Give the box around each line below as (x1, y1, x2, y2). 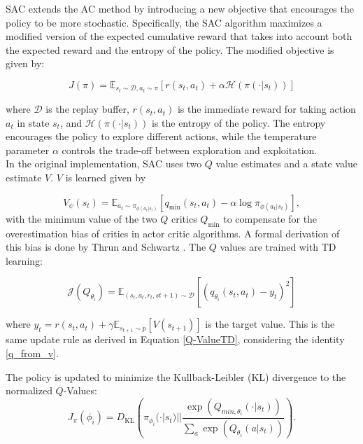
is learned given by (65, 170, 146, 185)
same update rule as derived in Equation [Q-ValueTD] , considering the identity (6, 332, 345, 347)
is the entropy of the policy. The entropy (151, 115, 326, 130)
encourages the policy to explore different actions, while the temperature (6, 129, 317, 144)
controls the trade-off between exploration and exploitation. (62, 142, 318, 157)
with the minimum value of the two (6, 211, 157, 226)
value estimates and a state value (215, 156, 357, 171)
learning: (6, 253, 43, 268)
